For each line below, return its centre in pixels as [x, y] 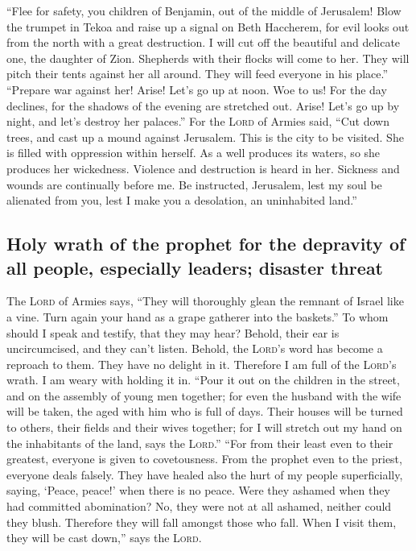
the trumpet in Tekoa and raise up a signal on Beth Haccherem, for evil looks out [208, 26]
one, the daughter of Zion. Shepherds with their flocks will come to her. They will [208, 58]
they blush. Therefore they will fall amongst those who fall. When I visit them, [202, 522]
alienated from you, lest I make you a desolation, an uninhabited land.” [182, 200]
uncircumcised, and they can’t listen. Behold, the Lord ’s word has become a [195, 348]
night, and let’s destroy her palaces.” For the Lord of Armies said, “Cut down [198, 121]
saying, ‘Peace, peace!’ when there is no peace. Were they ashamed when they [198, 490]
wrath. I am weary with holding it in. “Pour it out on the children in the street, [203, 380]
